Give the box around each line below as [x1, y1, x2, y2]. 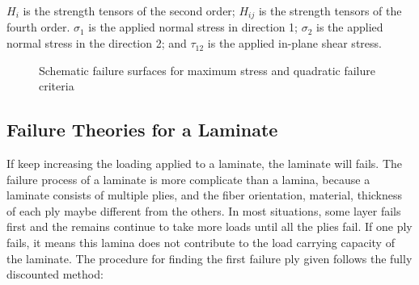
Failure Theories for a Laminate [6, 117, 278, 142]
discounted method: [6, 266, 104, 283]
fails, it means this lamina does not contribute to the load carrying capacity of [6, 234, 395, 250]
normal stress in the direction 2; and [6, 35, 187, 52]
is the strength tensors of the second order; [23, 2, 235, 19]
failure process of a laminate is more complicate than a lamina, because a [6, 170, 370, 187]
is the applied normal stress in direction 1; [88, 19, 298, 36]
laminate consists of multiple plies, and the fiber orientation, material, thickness [6, 187, 403, 203]
